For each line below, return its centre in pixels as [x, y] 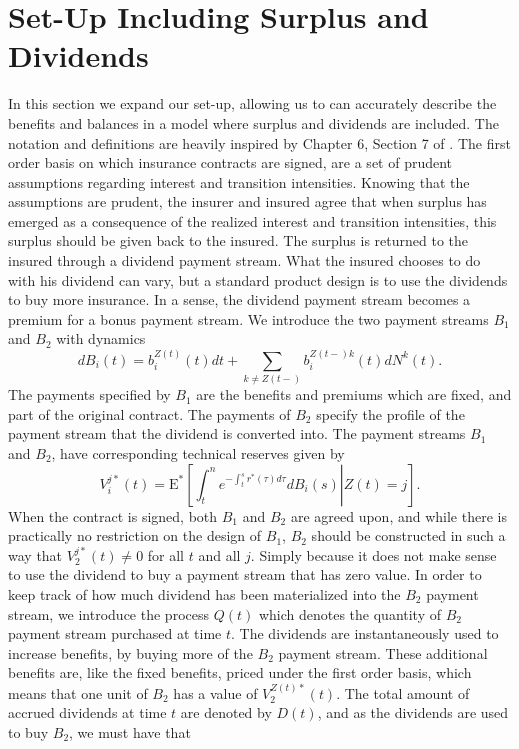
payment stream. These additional [383, 652]
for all [166, 554]
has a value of [215, 692]
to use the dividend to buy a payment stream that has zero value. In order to [245, 574]
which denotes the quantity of [350, 613]
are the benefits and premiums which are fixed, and [354, 394]
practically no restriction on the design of [135, 535]
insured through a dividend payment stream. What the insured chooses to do [244, 260]
